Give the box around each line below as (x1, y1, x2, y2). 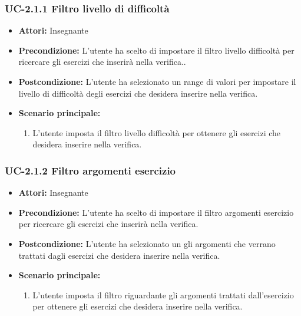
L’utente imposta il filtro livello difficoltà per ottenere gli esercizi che (32, 126, 281, 139)
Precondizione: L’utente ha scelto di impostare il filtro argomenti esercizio (18, 206, 294, 218)
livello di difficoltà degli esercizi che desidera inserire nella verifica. (18, 87, 258, 99)
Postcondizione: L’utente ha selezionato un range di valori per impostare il (18, 75, 296, 87)
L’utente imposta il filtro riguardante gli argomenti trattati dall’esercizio (32, 288, 294, 301)
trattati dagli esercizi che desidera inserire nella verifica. (18, 249, 220, 261)
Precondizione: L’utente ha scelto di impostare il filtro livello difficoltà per (18, 44, 295, 56)
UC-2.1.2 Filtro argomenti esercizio (5, 163, 176, 177)
